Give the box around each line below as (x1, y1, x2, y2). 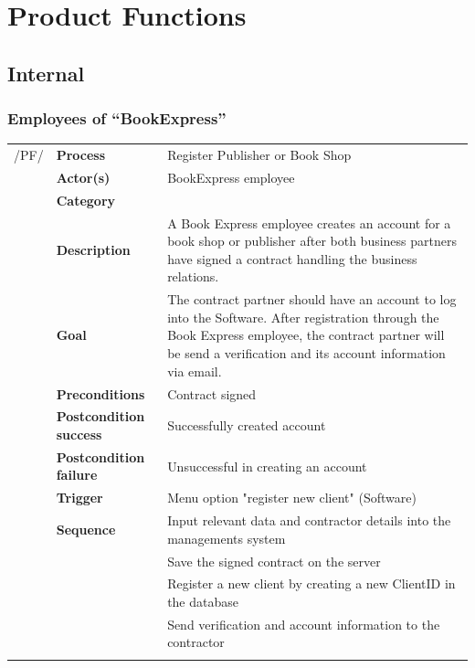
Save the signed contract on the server (167, 551, 381, 570)
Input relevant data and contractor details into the (167, 511, 451, 530)
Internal (7, 58, 85, 87)
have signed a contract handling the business (167, 249, 417, 268)
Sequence (56, 519, 116, 538)
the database (167, 591, 238, 610)
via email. (167, 361, 222, 380)
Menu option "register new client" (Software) (167, 488, 417, 507)
